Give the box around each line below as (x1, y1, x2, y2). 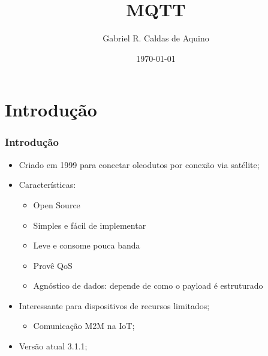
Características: (19, 178, 76, 191)
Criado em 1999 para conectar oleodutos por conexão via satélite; (19, 158, 260, 170)
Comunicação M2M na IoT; (33, 319, 135, 332)
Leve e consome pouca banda (33, 239, 140, 252)
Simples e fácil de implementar (33, 219, 146, 231)
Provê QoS (33, 259, 73, 271)
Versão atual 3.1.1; (19, 340, 88, 352)
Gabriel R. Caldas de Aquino (103, 32, 209, 44)
